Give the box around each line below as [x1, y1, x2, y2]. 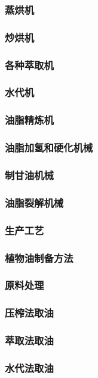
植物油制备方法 [5, 250, 73, 265]
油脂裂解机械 [5, 195, 64, 210]
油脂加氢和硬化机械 [5, 140, 93, 155]
